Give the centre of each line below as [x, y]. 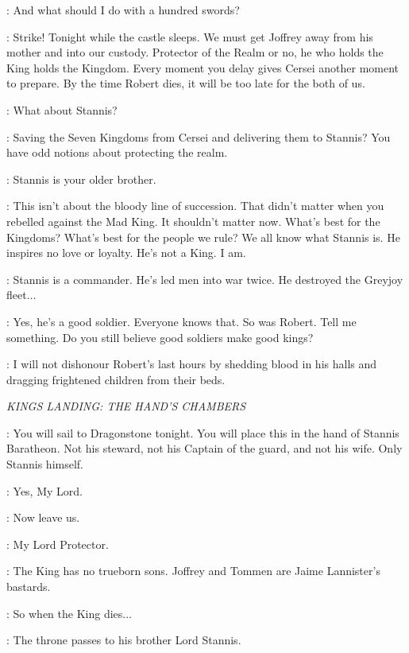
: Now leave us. [43, 517]
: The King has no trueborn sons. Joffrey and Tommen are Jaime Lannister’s [193, 571]
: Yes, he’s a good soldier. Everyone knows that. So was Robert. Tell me [181, 321]
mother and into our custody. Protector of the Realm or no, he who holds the [195, 52]
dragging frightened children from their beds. [116, 379]
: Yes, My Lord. [44, 490]
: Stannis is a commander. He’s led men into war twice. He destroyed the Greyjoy [205, 279]
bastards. [29, 587]
